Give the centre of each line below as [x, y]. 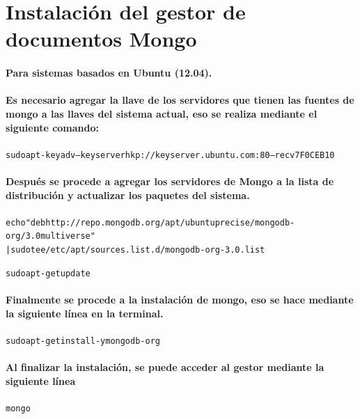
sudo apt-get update [48, 273]
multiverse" [68, 236]
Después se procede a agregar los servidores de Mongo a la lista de [170, 181]
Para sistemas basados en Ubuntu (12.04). [109, 73]
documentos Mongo [101, 39]
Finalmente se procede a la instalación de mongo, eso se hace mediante [180, 299]
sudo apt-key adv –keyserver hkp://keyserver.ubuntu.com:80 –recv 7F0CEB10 [170, 155]
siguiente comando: [53, 127]
